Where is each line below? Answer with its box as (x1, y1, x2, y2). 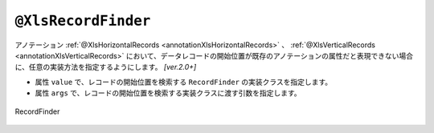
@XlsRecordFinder (14, 12, 151, 30)
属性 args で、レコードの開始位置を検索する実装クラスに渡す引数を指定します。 (35, 88, 301, 98)
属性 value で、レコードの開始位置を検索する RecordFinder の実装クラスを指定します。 (35, 77, 333, 87)
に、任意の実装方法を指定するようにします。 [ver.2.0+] (14, 62, 197, 72)
